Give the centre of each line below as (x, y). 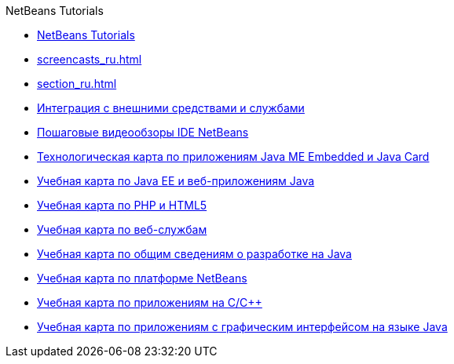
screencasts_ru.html (90, 59)
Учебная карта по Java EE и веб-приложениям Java (176, 181)
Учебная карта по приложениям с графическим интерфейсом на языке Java (242, 327)
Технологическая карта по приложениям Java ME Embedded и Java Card (233, 157)
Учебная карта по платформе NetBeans (142, 278)
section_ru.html (77, 84)
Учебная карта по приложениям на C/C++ (150, 302)
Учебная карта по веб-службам (122, 229)
